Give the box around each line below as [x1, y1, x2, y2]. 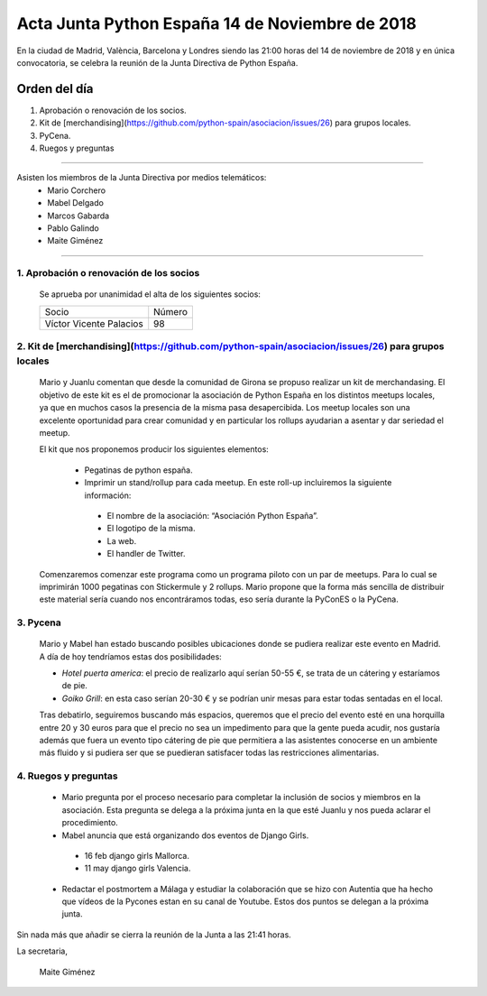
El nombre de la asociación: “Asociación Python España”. [106, 510, 319, 521]
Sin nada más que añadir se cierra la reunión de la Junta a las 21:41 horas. [16, 929, 292, 940]
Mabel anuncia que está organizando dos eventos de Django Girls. [61, 830, 309, 841]
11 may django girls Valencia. [84, 862, 191, 874]
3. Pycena [16, 616, 62, 629]
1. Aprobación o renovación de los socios [16, 267, 200, 280]
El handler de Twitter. [106, 549, 186, 559]
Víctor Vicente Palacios [44, 317, 143, 329]
